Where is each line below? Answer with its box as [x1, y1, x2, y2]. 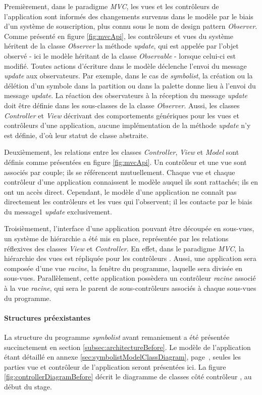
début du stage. [4, 381, 52, 391]
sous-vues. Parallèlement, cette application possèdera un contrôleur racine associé [4, 273, 256, 283]
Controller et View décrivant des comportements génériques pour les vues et [4, 110, 239, 120]
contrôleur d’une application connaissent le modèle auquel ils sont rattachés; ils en [4, 177, 258, 187]
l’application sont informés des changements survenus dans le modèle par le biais [4, 11, 253, 21]
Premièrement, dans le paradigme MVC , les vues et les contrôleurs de [4, 1, 219, 11]
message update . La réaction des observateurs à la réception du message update [4, 90, 248, 101]
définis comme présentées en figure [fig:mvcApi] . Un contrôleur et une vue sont [4, 156, 247, 167]
